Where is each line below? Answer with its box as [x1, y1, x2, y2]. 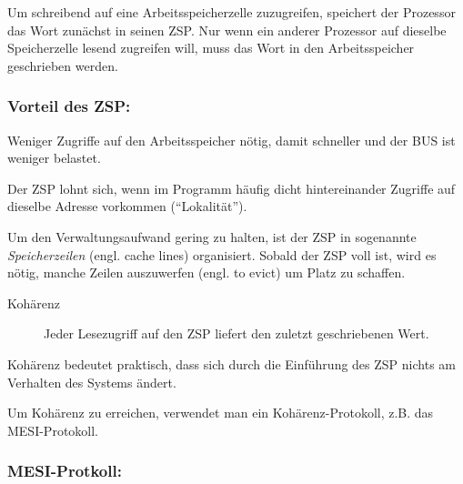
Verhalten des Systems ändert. [7, 372, 176, 391]
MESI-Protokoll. [7, 420, 99, 439]
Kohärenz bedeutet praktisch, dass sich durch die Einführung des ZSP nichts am [7, 354, 456, 373]
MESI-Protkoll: [7, 459, 122, 482]
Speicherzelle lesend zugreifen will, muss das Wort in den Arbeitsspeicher [7, 38, 415, 57]
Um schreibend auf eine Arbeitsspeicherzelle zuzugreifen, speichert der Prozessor [7, 3, 456, 21]
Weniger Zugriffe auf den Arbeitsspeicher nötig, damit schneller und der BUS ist [7, 130, 456, 149]
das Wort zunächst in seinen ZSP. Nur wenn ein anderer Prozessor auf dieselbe [7, 20, 447, 39]
